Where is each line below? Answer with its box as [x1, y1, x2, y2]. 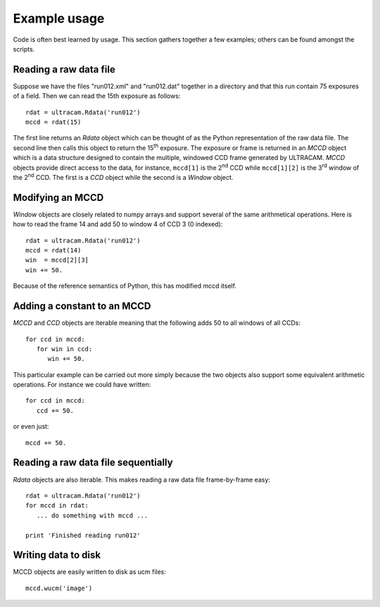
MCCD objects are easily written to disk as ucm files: [13, 568, 167, 576]
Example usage [13, 11, 105, 26]
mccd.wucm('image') [25, 584, 93, 592]
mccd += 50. [25, 439, 67, 447]
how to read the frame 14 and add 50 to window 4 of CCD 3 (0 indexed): [13, 220, 223, 228]
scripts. [13, 44, 35, 53]
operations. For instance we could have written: [13, 381, 151, 389]
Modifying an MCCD [13, 191, 104, 204]
